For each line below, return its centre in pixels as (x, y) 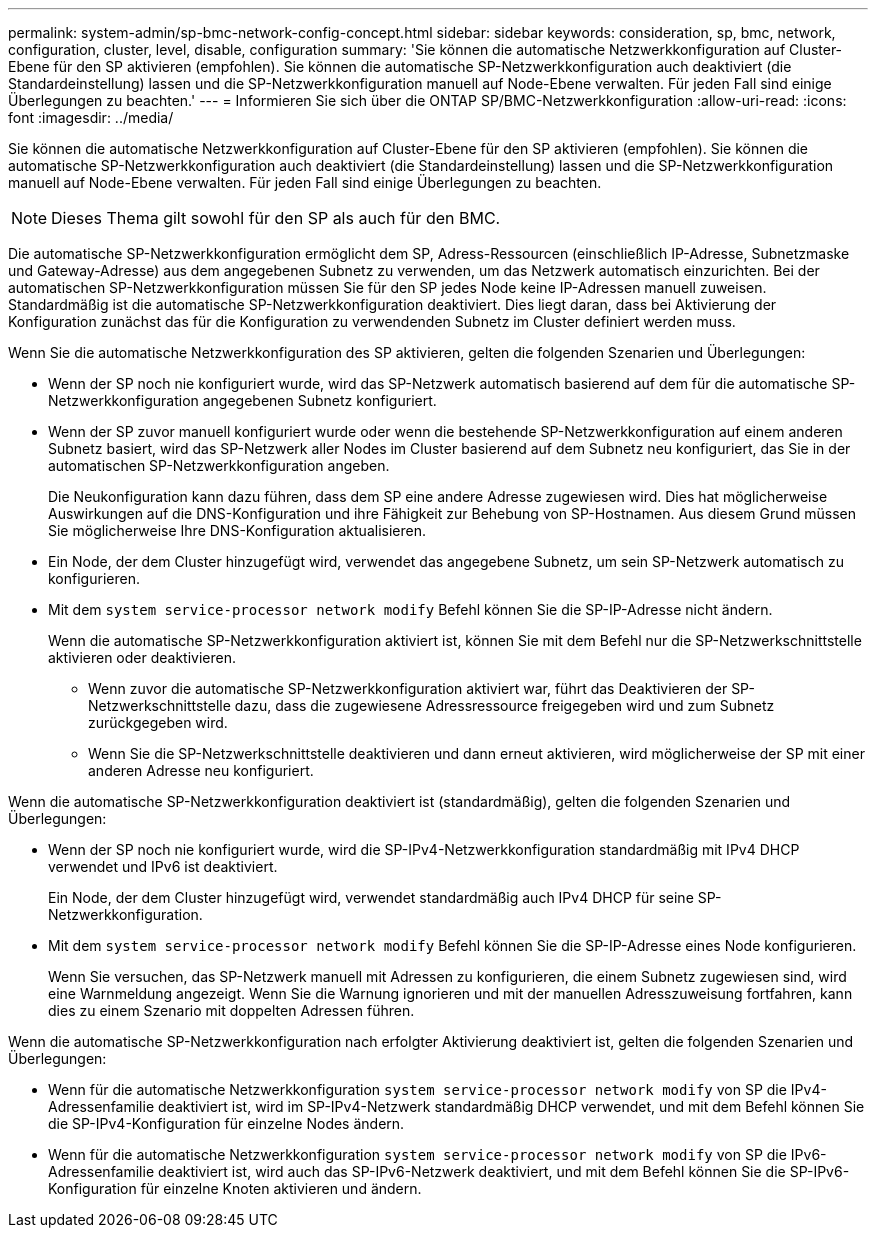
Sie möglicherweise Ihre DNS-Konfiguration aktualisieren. (237, 530)
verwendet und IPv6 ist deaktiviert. (163, 866)
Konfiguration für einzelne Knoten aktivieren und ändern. (235, 1188)
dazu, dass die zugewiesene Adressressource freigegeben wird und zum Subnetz (504, 705)
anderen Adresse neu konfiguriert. (201, 770)
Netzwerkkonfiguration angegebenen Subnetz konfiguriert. (242, 400)
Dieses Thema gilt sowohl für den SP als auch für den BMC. (276, 218)
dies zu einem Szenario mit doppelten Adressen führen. (231, 1010)
